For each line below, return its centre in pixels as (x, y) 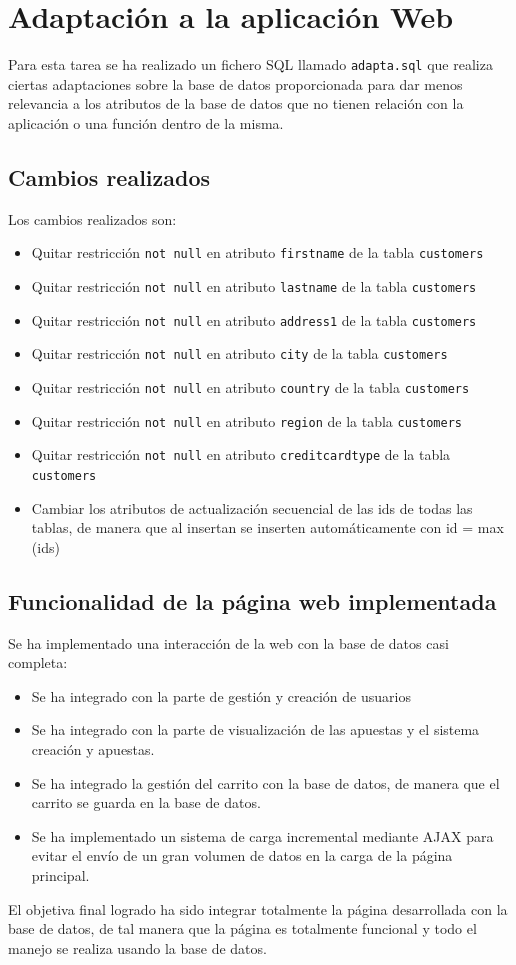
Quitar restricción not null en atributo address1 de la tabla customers (254, 319)
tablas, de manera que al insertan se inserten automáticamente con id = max (267, 527)
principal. (60, 874)
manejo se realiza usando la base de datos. (137, 947)
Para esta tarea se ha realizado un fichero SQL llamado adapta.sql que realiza (250, 64)
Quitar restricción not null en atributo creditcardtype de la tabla (241, 454)
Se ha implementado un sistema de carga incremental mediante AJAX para (262, 835)
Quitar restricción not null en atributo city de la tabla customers (239, 353)
